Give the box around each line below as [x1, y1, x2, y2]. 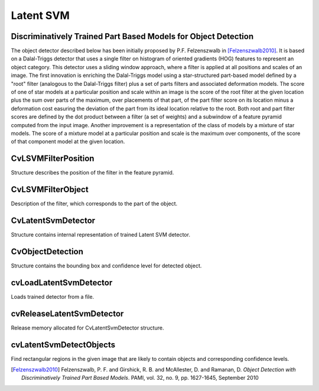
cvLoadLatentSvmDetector [11, 277, 113, 287]
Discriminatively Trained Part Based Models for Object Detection [11, 31, 254, 41]
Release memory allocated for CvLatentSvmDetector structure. [11, 324, 164, 331]
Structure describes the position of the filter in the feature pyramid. [11, 169, 174, 176]
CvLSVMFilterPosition [11, 154, 95, 164]
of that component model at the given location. [11, 138, 125, 145]
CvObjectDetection [11, 246, 84, 257]
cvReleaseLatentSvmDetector [11, 308, 124, 319]
